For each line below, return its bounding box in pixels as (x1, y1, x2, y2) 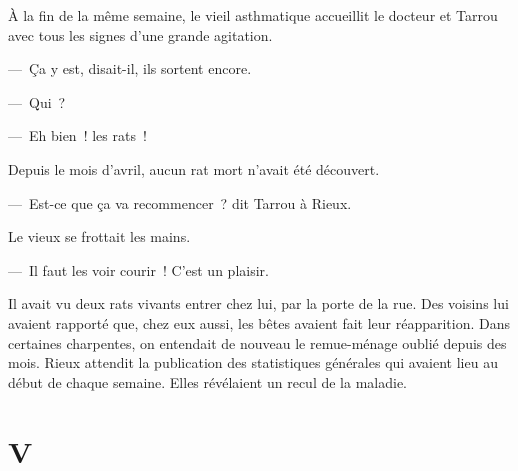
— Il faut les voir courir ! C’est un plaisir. (8, 259, 269, 280)
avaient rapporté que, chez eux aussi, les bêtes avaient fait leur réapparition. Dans (8, 312, 511, 333)
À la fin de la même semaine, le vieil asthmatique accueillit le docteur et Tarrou (8, 5, 498, 25)
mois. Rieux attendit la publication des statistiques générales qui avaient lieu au (8, 352, 498, 373)
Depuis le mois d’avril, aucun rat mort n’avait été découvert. (8, 158, 380, 179)
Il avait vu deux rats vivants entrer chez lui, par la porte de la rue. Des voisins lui (8, 293, 509, 314)
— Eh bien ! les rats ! (8, 125, 147, 146)
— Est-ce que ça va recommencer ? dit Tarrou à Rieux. (8, 192, 352, 213)
